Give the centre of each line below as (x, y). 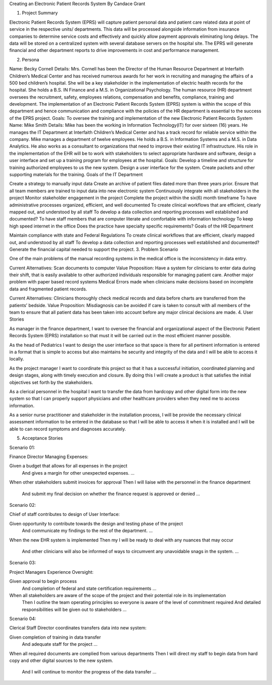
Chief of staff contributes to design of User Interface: (65, 514)
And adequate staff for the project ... (60, 644)
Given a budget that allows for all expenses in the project (69, 466)
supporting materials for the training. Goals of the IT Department (76, 174)
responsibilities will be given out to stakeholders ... (74, 610)
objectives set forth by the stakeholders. (51, 382)
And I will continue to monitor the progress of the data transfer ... (89, 672)
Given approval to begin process (43, 581)
